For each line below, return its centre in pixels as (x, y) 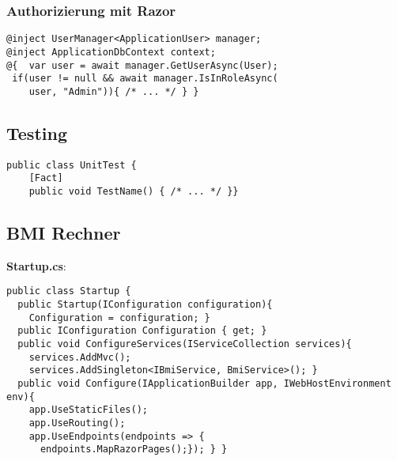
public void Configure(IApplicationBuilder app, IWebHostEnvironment (204, 384)
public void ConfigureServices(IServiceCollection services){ (185, 344)
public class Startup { (69, 291)
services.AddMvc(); (80, 357)
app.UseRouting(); (77, 423)
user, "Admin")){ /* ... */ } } (114, 91)
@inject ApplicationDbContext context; (111, 52)
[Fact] (46, 178)
